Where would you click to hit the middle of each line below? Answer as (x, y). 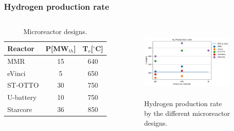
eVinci (17, 73)
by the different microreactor (187, 113)
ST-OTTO (23, 85)
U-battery (22, 97)
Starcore (20, 109)
